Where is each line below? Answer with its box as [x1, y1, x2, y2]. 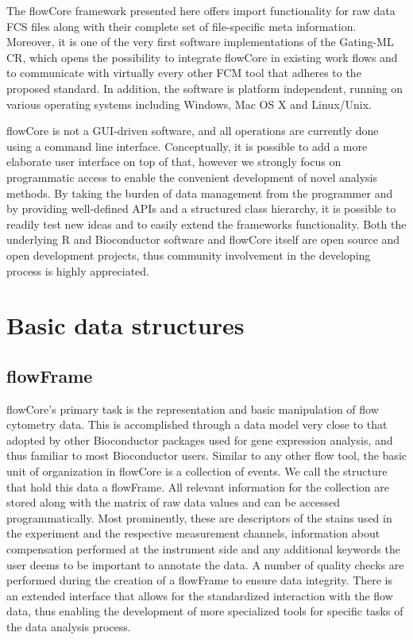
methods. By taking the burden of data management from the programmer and [6, 184, 393, 201]
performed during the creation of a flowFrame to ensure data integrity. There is [6, 572, 393, 588]
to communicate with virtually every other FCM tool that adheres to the [6, 64, 361, 81]
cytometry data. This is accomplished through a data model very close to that [6, 416, 388, 433]
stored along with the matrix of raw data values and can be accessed [6, 494, 340, 511]
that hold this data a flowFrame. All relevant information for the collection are [6, 478, 389, 495]
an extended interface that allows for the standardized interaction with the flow [6, 587, 393, 603]
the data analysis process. [6, 618, 131, 634]
